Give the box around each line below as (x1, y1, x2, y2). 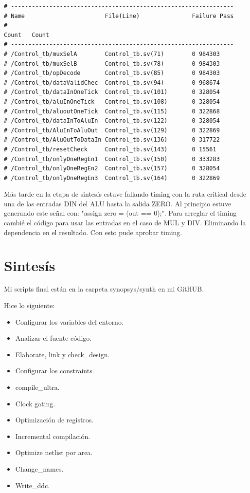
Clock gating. (15, 398, 55, 408)
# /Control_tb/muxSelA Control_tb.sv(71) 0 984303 (4, 50, 220, 57)
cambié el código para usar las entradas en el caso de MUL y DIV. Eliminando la (4, 218, 246, 228)
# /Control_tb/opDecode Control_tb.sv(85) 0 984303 (4, 70, 220, 77)
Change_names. (15, 463, 64, 474)
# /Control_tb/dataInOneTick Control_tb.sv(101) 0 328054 (4, 89, 220, 96)
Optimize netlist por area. (15, 447, 93, 457)
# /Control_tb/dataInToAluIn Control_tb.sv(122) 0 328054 (4, 117, 220, 125)
